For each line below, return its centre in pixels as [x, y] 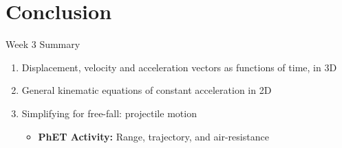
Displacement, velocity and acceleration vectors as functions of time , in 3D [179, 67]
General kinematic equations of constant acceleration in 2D [147, 90]
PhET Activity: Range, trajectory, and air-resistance [153, 136]
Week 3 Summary [43, 44]
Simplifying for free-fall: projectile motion [109, 113]
